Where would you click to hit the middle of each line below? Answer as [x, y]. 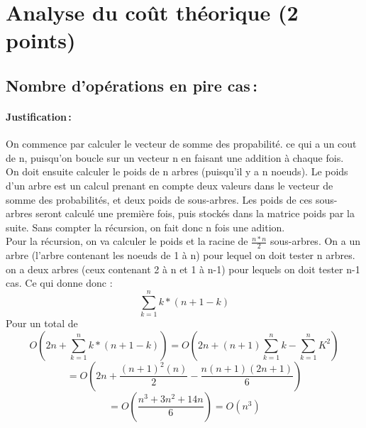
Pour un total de [42, 323]
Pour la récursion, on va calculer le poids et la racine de [127, 241]
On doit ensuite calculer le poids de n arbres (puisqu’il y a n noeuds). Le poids [177, 171]
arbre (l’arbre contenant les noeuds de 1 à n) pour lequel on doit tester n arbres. [181, 255]
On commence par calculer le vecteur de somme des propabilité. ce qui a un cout [181, 144]
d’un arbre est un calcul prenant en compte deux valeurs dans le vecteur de [170, 185]
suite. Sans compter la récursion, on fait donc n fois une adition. [145, 227]
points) [41, 40]
